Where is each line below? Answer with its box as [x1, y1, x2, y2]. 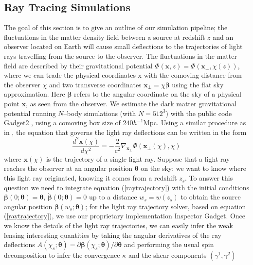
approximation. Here [4, 89, 65, 99]
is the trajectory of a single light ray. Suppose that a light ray [46, 153, 230, 164]
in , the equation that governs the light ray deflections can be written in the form [4, 127, 247, 137]
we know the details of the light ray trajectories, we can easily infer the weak [4, 220, 233, 231]
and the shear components [128, 250, 207, 260]
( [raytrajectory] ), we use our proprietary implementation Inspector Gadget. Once [4, 211, 246, 221]
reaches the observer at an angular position [4, 163, 133, 173]
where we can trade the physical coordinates [4, 70, 136, 80]
